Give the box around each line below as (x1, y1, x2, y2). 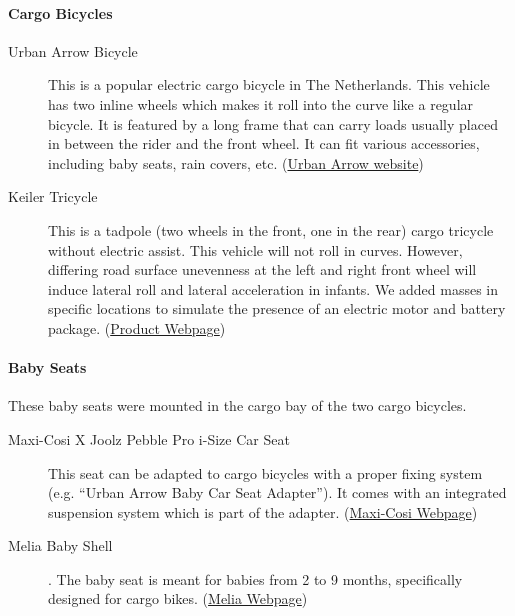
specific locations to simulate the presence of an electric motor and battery (48, 298, 506, 319)
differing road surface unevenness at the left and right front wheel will (48, 259, 477, 280)
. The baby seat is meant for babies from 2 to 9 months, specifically (48, 568, 463, 589)
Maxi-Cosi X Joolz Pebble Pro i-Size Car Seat (8, 428, 290, 449)
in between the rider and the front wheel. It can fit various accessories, (48, 133, 480, 154)
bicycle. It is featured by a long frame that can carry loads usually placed (48, 113, 498, 134)
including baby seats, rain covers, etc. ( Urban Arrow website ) (48, 152, 424, 173)
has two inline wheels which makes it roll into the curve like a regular (48, 93, 474, 114)
